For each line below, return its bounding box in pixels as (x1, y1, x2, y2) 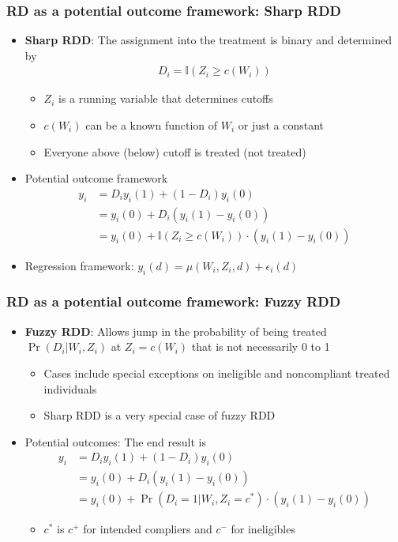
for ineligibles (231, 521, 295, 537)
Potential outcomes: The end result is (24, 433, 206, 450)
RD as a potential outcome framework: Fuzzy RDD (6, 292, 341, 311)
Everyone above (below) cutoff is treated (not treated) (43, 143, 306, 160)
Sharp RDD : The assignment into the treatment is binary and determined (24, 32, 392, 48)
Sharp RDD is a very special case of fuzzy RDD (43, 407, 276, 423)
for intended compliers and (83, 521, 212, 537)
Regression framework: (24, 257, 134, 273)
